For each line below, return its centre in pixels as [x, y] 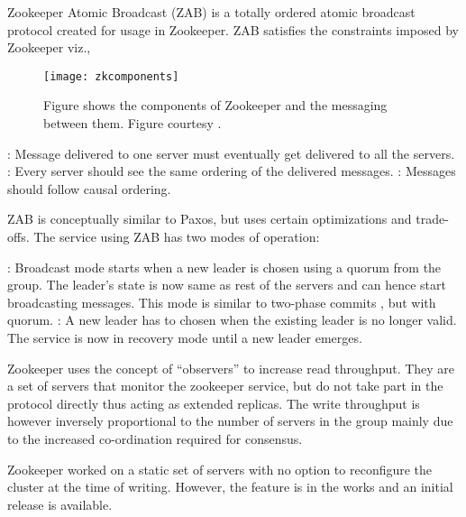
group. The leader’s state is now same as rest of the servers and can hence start [227, 285]
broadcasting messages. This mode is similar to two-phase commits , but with [222, 302]
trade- [432, 219]
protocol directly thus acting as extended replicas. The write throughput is [214, 403]
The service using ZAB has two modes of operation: [177, 236]
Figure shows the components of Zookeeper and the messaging [215, 105]
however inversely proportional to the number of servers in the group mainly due [230, 421]
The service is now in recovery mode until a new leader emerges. [185, 337]
